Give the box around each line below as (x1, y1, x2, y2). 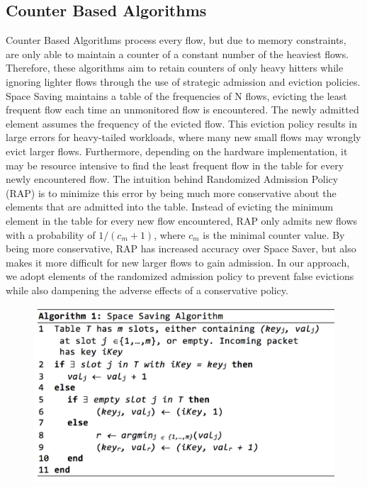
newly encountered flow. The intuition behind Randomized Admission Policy (6, 172, 339, 186)
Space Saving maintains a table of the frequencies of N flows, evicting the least (6, 88, 347, 103)
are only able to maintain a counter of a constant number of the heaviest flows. (6, 46, 349, 61)
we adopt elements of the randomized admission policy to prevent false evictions (6, 269, 354, 284)
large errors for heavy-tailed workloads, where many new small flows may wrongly (6, 130, 361, 145)
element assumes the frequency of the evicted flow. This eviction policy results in (6, 116, 357, 130)
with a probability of (6, 227, 96, 242)
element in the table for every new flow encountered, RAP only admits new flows (6, 213, 358, 228)
